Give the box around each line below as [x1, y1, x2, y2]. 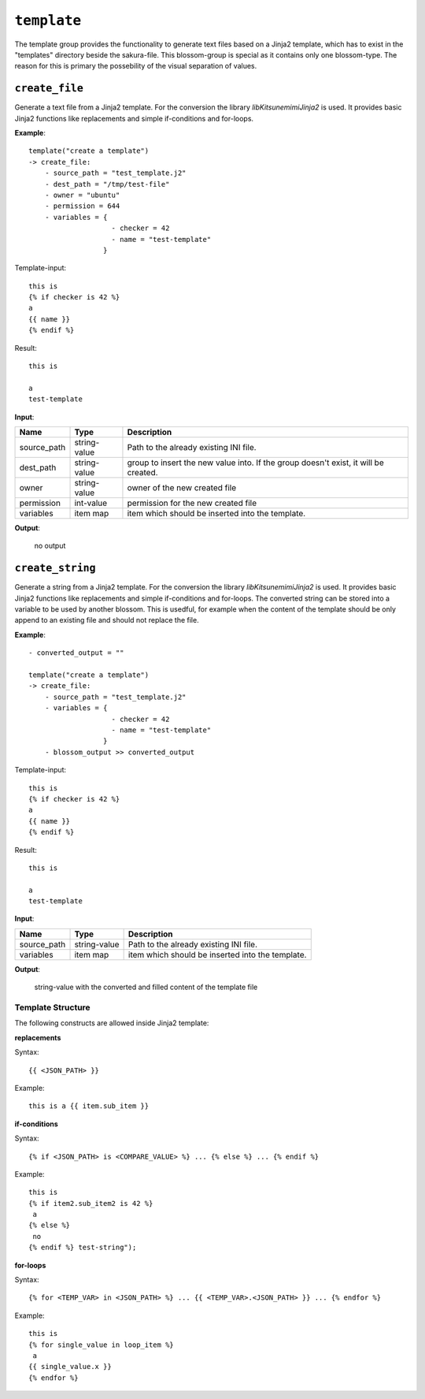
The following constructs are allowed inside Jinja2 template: [14, 1018, 209, 1028]
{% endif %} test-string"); [28, 1243, 137, 1252]
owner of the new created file [127, 482, 237, 493]
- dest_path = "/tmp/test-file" [44, 180, 170, 188]
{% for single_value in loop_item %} [28, 1340, 175, 1349]
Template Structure [14, 1002, 91, 1013]
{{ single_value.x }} [28, 1362, 112, 1371]
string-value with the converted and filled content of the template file [34, 982, 258, 992]
